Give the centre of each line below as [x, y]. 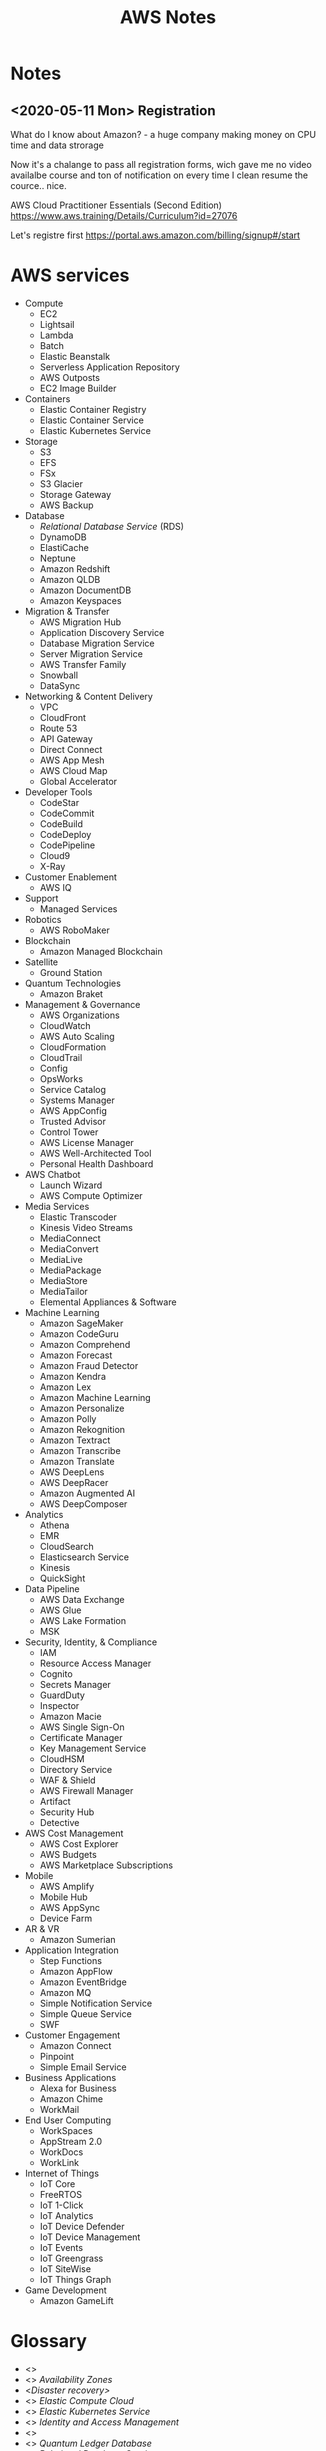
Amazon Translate [77, 1461]
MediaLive [61, 1259]
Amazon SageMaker [81, 1323]
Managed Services [78, 908]
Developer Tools [58, 792]
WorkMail [59, 2109]
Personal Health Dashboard [96, 1163]
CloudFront [63, 717]
